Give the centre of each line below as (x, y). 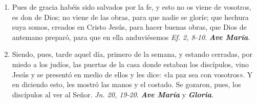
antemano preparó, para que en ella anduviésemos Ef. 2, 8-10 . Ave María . (131, 37)
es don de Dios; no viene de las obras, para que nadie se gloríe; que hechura (130, 17)
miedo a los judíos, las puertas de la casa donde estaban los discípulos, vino (130, 64)
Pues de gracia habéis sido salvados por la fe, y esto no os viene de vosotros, (132, 7)
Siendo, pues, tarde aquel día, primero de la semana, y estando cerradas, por (132, 54)
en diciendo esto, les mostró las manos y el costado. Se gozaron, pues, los (126, 84)
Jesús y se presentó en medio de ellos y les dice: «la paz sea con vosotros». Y (132, 74)
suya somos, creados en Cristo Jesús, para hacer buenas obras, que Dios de (129, 27)
